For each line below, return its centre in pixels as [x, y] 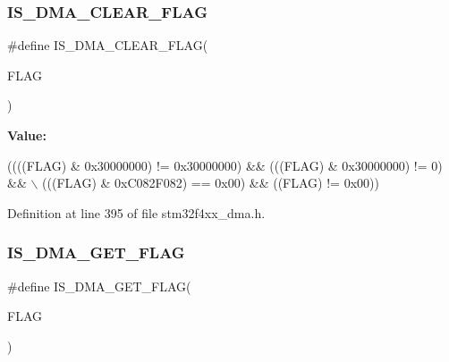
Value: [27, 135]
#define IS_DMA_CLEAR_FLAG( [108, 45]
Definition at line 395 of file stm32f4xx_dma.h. [136, 212]
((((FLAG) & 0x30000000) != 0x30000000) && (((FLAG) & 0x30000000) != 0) [225, 165]
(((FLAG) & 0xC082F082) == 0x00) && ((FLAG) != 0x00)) [211, 183]
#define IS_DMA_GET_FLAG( [99, 286]
